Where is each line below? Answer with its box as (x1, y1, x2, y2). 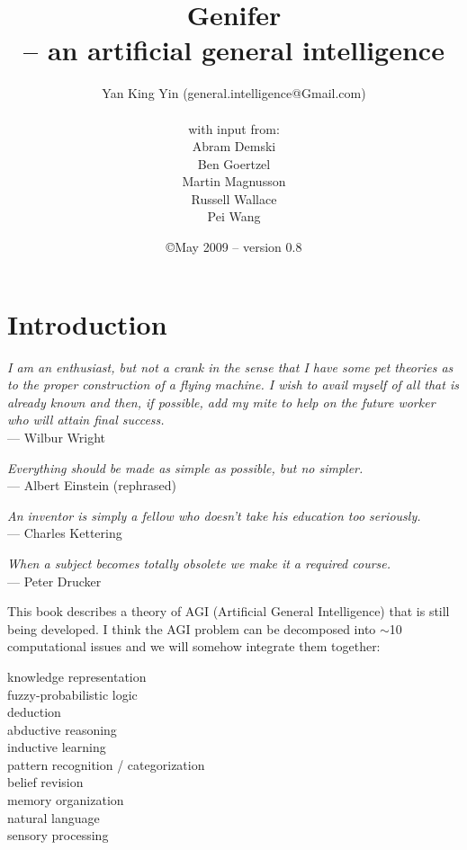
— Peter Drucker (7, 571, 102, 590)
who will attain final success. (7, 410, 165, 429)
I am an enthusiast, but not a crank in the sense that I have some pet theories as (7, 357, 454, 376)
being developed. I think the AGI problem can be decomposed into (7, 619, 376, 638)
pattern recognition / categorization (7, 755, 205, 774)
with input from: (188, 119, 280, 138)
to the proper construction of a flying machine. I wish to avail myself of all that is (7, 375, 459, 394)
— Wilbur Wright (7, 427, 106, 446)
